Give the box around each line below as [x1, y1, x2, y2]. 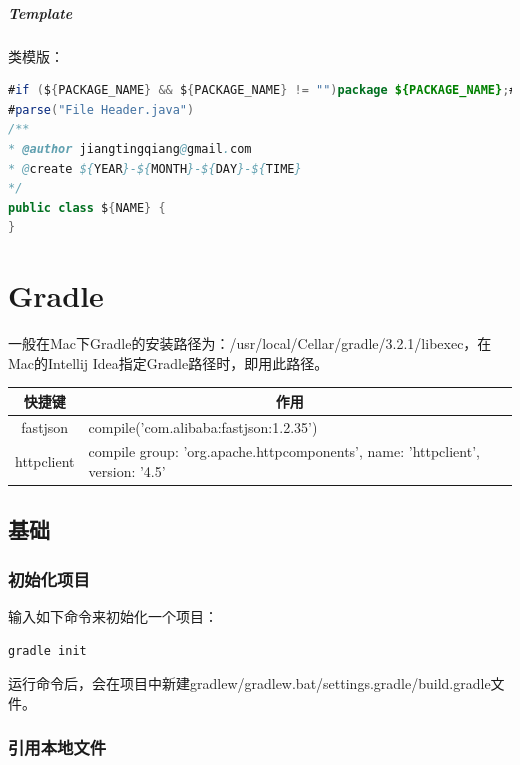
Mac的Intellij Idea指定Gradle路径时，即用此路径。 [8, 352, 329, 373]
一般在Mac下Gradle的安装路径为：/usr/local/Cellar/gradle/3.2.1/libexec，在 [8, 333, 492, 354]
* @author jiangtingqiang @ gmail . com [8, 141, 252, 156]
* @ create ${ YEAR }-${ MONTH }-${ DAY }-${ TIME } [8, 161, 302, 176]
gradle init [8, 643, 87, 658]
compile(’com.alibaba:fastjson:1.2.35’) [88, 416, 318, 437]
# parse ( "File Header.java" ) [8, 102, 195, 117]
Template [8, 2, 73, 23]
